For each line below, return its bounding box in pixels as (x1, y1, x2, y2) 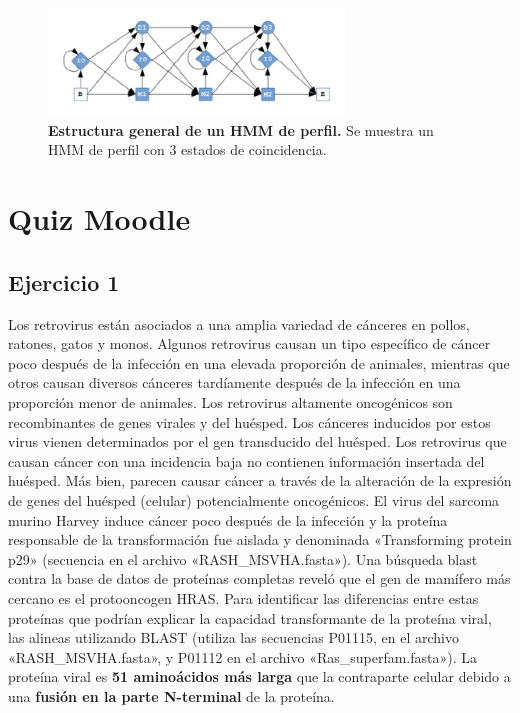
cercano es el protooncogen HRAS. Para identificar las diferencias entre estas (8, 587, 479, 608)
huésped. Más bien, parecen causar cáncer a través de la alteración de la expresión (8, 470, 512, 491)
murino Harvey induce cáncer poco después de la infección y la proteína (8, 509, 448, 530)
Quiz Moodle (8, 198, 191, 239)
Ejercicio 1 (8, 266, 120, 297)
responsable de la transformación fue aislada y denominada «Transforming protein (8, 529, 512, 550)
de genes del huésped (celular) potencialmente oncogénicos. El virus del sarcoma (8, 489, 500, 510)
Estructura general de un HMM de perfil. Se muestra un (48, 119, 434, 140)
